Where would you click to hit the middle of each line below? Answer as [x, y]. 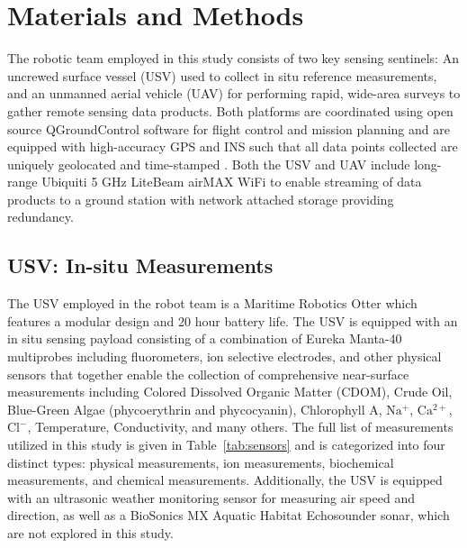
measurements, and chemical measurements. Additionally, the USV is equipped [225, 480]
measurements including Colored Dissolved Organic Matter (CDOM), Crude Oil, [230, 392]
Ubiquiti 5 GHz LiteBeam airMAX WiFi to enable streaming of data [232, 182]
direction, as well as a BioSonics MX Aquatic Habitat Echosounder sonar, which [229, 515]
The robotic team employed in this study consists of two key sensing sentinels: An [233, 58]
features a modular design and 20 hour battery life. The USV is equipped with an [233, 320]
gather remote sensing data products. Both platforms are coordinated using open [230, 110]
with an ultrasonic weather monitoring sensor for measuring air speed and [211, 497]
